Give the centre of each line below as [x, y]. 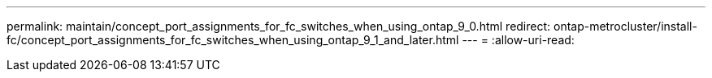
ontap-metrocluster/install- [625, 26]
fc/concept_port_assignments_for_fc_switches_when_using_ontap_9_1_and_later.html [233, 40]
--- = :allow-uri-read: [518, 40]
